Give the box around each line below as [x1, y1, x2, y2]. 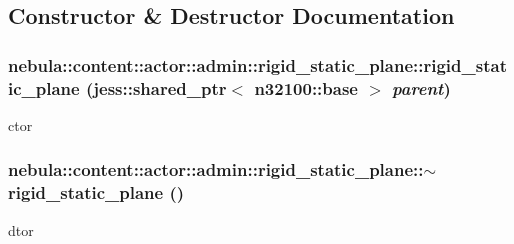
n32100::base [254, 75, 358, 100]
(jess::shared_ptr [85, 75, 227, 100]
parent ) [392, 75, 451, 100]
